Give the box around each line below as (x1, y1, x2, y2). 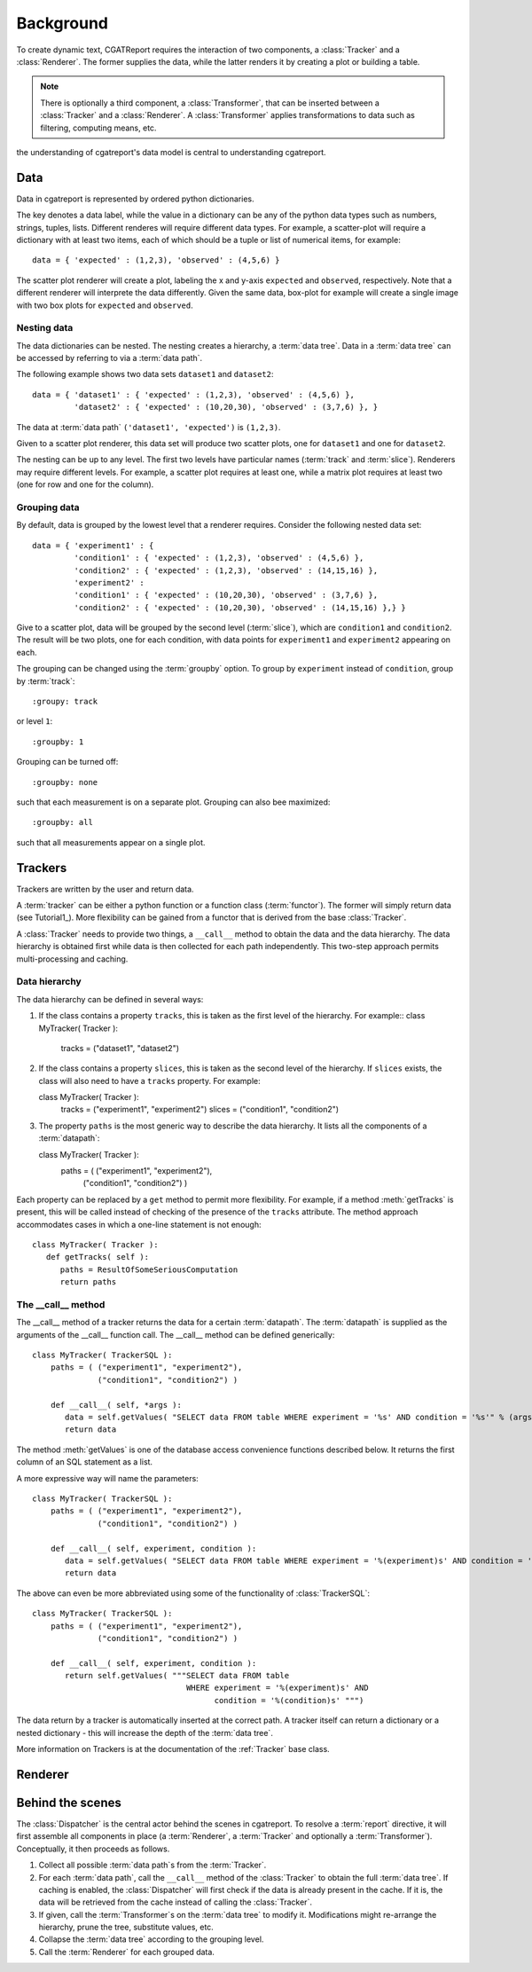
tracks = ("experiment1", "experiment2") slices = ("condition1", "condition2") (60, 1104, 340, 1115)
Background (16, 13, 108, 33)
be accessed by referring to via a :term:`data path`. (16, 353, 203, 364)
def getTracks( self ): (45, 1252, 150, 1262)
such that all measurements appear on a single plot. (16, 837, 206, 847)
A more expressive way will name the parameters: (16, 1473, 199, 1483)
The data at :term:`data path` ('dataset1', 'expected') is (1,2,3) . (16, 421, 281, 432)
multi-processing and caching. (16, 954, 129, 964)
